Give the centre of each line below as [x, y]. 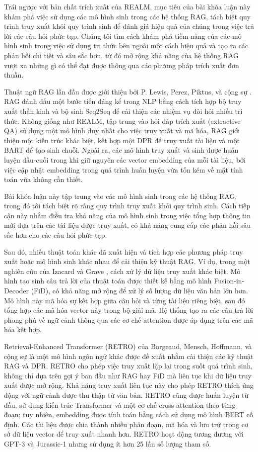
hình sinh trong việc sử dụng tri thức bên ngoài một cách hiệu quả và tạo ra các [126, 45]
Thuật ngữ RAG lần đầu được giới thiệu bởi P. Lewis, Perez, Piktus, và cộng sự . [128, 91]
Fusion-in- [229, 281]
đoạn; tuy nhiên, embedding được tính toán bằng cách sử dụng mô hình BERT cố [129, 414]
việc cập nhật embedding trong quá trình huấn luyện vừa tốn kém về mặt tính [124, 169]
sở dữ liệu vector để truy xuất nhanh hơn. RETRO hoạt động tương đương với [124, 434]
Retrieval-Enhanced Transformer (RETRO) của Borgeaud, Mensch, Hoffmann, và [128, 346]
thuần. [14, 75]
